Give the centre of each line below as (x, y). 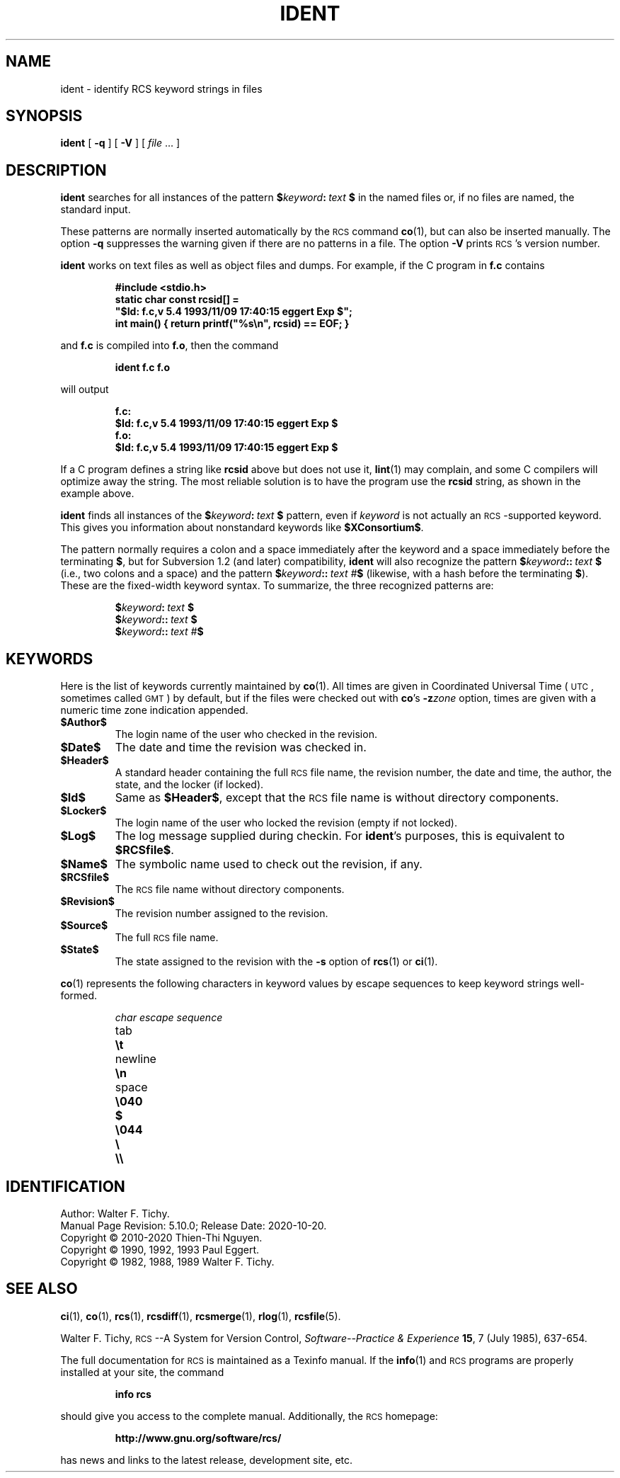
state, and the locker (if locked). (189, 785)
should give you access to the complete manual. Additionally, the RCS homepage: (249, 1416)
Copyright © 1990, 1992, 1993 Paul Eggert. (160, 1249)
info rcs (133, 1394)
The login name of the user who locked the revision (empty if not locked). (286, 823)
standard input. (96, 210)
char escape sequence (169, 1018)
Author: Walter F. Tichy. (115, 1213)
